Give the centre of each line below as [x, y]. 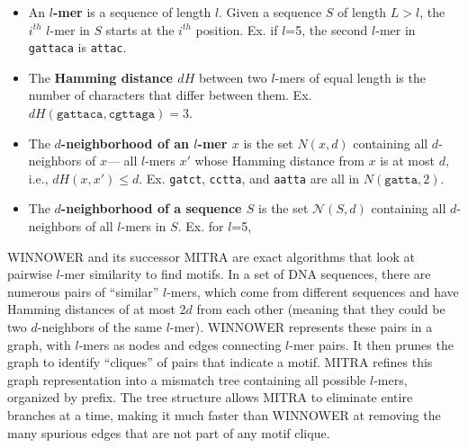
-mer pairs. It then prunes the [371, 344]
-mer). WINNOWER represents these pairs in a [301, 327]
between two [233, 77]
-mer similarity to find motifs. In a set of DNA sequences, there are [245, 274]
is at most [407, 161]
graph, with [39, 344]
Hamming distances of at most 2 [97, 309]
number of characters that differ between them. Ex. [170, 95]
